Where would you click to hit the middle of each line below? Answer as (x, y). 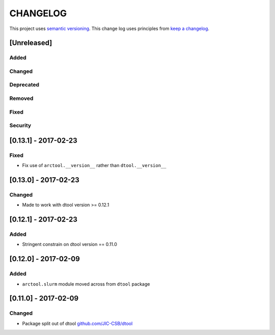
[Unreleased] (31, 43)
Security (20, 126)
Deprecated (24, 85)
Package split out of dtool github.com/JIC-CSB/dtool (77, 323)
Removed (21, 98)
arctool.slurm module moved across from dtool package (86, 284)
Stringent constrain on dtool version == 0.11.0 (70, 244)
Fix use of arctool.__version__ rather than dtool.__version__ (94, 165)
